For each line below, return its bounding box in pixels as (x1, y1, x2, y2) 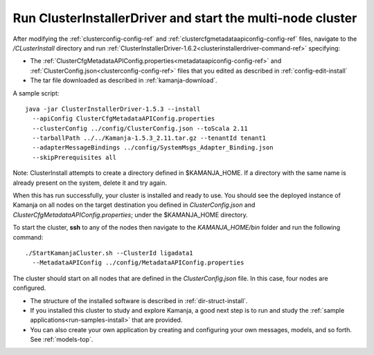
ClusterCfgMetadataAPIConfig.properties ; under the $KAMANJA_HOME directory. (12, 210, 249, 219)
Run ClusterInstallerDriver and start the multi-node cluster (12, 10, 357, 26)
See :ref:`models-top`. (30, 336, 93, 344)
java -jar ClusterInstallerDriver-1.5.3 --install (25, 104, 201, 113)
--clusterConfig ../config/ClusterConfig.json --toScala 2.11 (32, 125, 249, 132)
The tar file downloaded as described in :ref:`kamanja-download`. (30, 76, 217, 84)
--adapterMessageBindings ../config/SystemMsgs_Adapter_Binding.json (32, 144, 274, 152)
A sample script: (12, 89, 60, 97)
